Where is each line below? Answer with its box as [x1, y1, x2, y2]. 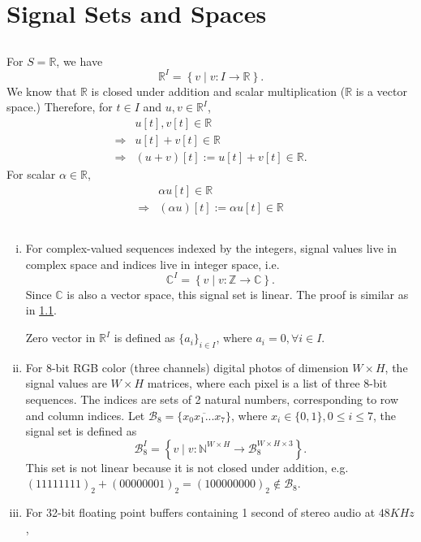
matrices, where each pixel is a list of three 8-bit [147, 375, 388, 392]
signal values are [25, 375, 107, 392]
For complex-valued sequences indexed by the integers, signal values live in [25, 240, 397, 257]
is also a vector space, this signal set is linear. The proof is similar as [67, 285, 409, 302]
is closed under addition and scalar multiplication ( [91, 82, 346, 99]
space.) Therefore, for [6, 98, 113, 115]
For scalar [6, 166, 56, 183]
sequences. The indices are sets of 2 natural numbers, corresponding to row [25, 391, 399, 408]
